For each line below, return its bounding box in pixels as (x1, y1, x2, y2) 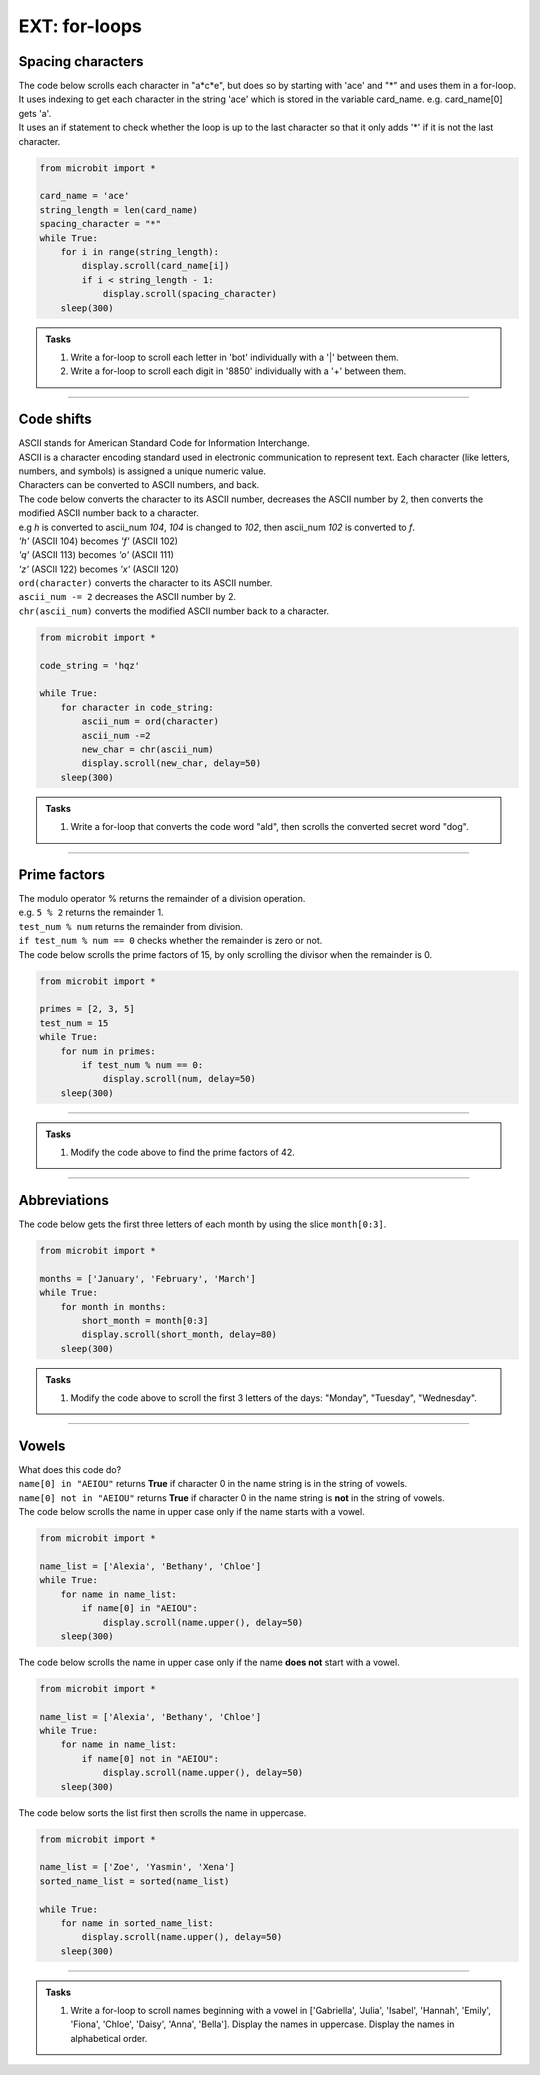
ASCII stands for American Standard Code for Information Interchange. (18, 437, 310, 449)
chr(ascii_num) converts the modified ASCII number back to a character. (18, 605, 330, 617)
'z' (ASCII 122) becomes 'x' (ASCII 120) (18, 563, 179, 575)
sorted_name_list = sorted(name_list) (39, 1875, 230, 1887)
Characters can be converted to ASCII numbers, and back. (18, 479, 260, 491)
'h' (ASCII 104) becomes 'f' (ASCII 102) (18, 535, 179, 547)
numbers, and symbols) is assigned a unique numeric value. (18, 465, 267, 477)
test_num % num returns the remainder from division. (18, 920, 244, 932)
